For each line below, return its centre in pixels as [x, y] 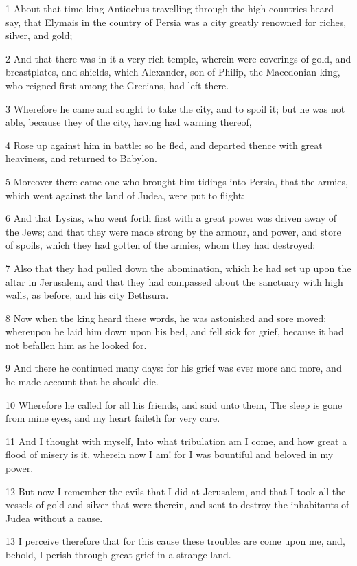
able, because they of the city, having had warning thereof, [129, 122]
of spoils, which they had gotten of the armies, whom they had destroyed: [161, 245]
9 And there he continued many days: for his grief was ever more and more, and [174, 368]
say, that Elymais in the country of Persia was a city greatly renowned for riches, [176, 22]
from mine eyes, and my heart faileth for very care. [113, 418]
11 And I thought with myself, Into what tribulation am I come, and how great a [176, 441]
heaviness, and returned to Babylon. [81, 158]
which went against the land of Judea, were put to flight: [125, 195]
